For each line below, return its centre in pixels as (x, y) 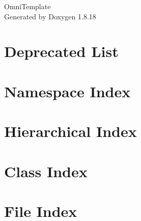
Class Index (46, 171)
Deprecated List (61, 51)
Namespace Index (67, 91)
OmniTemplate (27, 6)
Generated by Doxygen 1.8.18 (50, 16)
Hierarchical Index (70, 131)
